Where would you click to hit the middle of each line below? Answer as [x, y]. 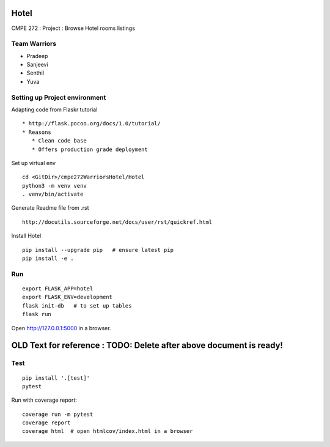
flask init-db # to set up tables [77, 305]
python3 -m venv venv [54, 186]
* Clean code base [59, 141]
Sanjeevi [37, 65]
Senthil [35, 73]
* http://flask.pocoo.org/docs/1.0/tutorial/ [92, 124]
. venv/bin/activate [53, 194]
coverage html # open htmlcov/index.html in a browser [108, 431]
